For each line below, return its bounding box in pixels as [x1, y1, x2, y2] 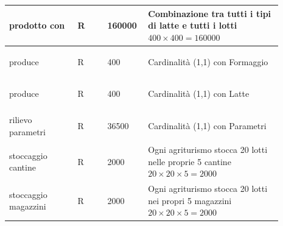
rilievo [9, 113, 32, 126]
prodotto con [9, 19, 65, 32]
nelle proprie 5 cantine [148, 155, 231, 168]
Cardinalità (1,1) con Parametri [148, 119, 267, 132]
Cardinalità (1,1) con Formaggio [148, 55, 268, 68]
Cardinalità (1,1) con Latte [148, 87, 250, 100]
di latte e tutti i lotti [148, 19, 237, 32]
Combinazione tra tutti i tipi [148, 7, 271, 19]
